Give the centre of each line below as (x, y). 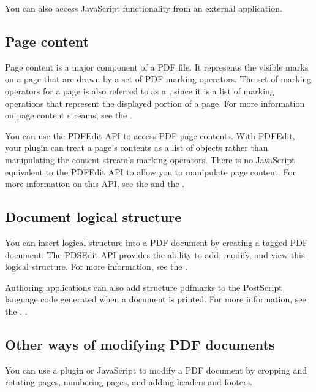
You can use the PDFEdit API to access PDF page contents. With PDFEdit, (150, 135)
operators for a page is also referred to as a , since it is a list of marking (140, 90)
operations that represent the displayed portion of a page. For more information (155, 103)
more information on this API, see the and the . (95, 184)
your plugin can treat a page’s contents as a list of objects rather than (137, 148)
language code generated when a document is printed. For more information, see (156, 299)
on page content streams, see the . (69, 115)
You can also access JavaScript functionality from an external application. (144, 8)
